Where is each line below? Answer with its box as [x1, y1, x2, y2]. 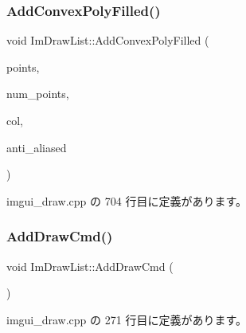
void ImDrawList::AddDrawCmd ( [6, 257, 174, 274]
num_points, [6, 85, 69, 102]
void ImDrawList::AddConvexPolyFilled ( [6, 32, 209, 49]
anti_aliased [6, 139, 67, 155]
